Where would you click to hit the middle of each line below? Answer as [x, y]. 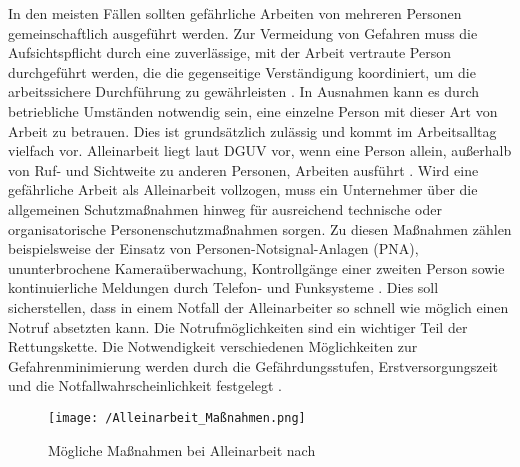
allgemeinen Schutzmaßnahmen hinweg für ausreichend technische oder [225, 208]
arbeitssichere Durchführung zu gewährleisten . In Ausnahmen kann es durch [244, 91]
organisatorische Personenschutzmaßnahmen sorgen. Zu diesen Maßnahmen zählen [260, 228]
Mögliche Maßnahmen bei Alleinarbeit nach [182, 449]
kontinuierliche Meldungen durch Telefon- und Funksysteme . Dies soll [223, 287]
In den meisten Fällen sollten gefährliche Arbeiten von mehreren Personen [235, 13]
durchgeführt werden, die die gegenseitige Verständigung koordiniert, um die [242, 71]
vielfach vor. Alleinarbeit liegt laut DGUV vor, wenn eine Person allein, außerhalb [260, 150]
